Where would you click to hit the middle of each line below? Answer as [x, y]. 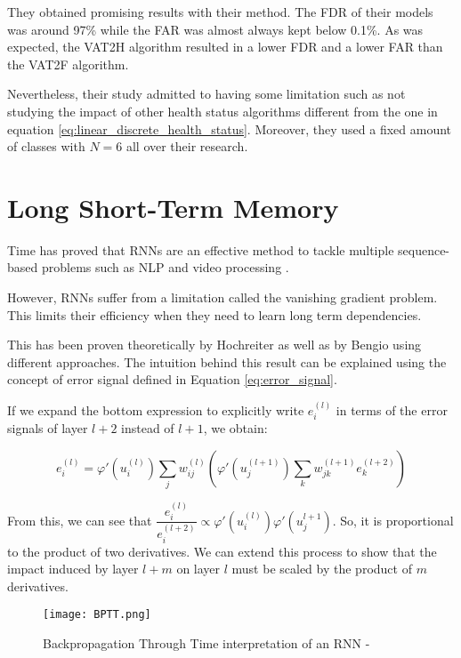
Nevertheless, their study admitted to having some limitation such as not [206, 94]
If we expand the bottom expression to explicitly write [156, 409]
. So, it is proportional [393, 520]
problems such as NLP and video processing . [165, 267]
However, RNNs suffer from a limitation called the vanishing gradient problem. [222, 297]
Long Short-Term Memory [173, 207]
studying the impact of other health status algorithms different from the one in [222, 111]
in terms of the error [392, 409]
